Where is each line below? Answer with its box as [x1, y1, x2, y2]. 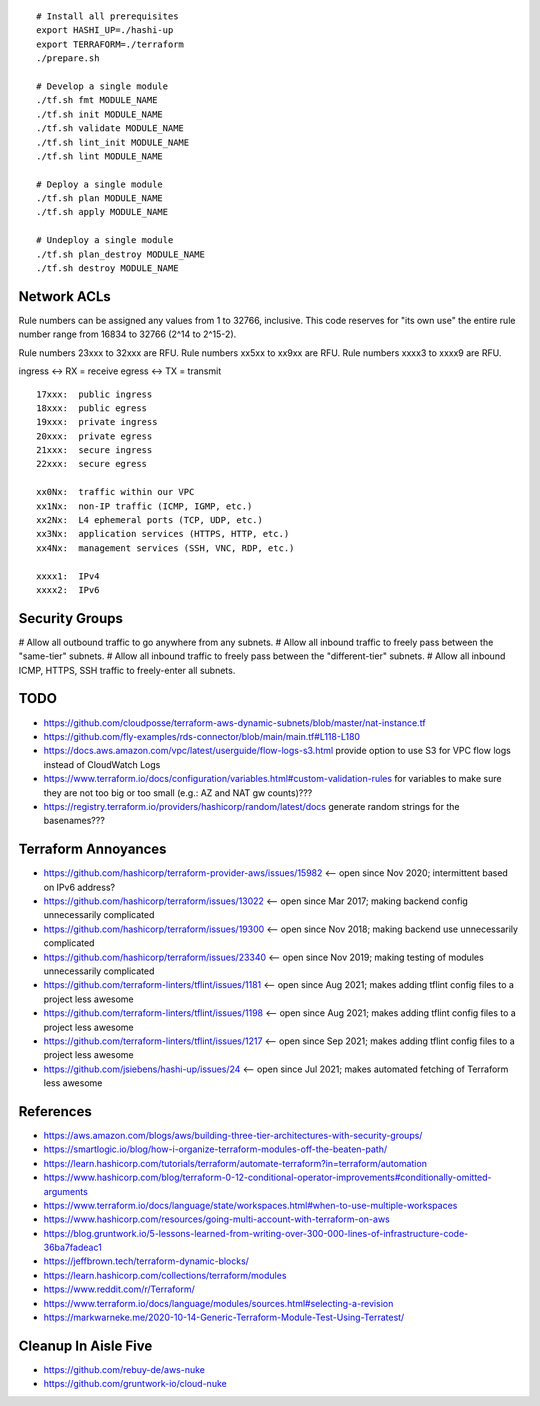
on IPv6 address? [43, 881, 115, 893]
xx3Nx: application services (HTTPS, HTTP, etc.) [36, 528, 290, 540]
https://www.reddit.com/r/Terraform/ [43, 1283, 195, 1295]
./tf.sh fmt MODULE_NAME [36, 95, 158, 106]
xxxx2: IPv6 [36, 584, 100, 595]
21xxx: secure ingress [36, 445, 153, 456]
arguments [43, 1185, 89, 1197]
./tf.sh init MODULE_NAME [36, 108, 164, 120]
